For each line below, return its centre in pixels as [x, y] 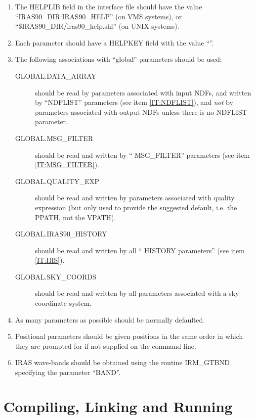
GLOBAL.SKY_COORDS [56, 276]
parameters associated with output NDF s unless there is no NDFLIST [141, 112]
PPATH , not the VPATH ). [75, 217]
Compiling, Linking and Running [118, 406]
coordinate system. [63, 303]
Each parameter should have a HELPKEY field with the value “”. [114, 42]
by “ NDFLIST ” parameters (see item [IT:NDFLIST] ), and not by [134, 102]
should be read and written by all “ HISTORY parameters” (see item [140, 250]
